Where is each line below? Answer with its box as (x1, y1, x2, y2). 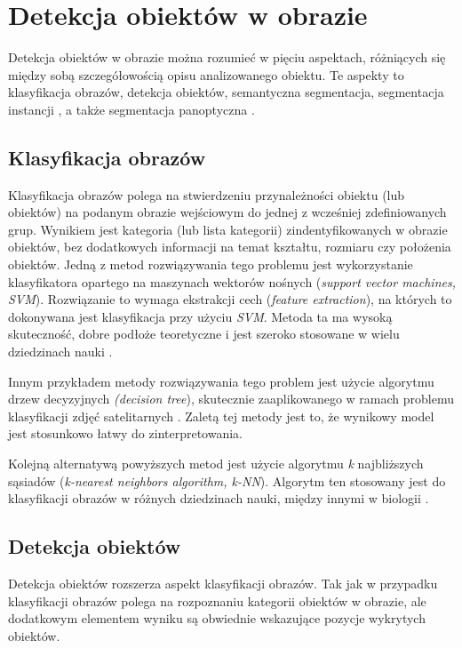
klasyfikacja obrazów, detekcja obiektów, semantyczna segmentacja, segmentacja (8, 83, 444, 101)
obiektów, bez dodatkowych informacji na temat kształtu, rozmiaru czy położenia (8, 237, 451, 256)
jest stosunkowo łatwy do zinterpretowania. (8, 424, 243, 443)
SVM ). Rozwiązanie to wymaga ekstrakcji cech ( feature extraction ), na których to (8, 290, 452, 308)
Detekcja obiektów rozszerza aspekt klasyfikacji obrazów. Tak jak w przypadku (8, 574, 438, 592)
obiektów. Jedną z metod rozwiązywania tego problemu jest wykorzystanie (8, 255, 413, 274)
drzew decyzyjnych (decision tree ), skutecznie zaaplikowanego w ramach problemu (8, 389, 454, 408)
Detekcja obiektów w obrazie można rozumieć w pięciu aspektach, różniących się (8, 48, 446, 67)
